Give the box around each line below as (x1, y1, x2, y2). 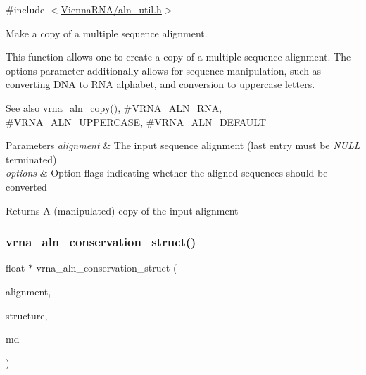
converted (6, 179, 47, 193)
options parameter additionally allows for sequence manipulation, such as (6, 63, 322, 77)
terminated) (6, 151, 57, 166)
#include (6, 2, 45, 16)
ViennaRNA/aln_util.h (61, 2, 162, 16)
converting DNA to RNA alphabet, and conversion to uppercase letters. (6, 77, 315, 91)
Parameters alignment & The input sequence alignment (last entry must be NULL (6, 138, 360, 153)
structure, (6, 307, 48, 322)
